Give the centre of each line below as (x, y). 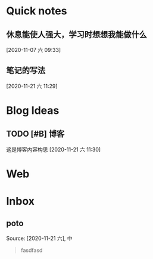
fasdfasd (32, 250)
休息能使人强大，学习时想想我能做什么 (76, 34)
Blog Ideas (33, 110)
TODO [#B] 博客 (35, 134)
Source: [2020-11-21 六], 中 (39, 238)
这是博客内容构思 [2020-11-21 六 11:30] (54, 149)
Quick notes (37, 11)
